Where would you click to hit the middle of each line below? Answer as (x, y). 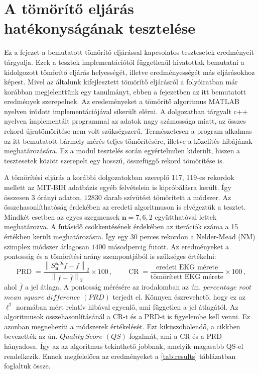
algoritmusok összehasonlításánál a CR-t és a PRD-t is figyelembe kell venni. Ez (127, 316)
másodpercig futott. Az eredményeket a (168, 246)
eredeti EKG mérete (187, 267)
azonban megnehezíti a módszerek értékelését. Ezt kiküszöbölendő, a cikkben (122, 326)
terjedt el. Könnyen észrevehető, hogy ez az (179, 297)
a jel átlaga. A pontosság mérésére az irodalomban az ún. (113, 287)
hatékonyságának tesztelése (100, 28)
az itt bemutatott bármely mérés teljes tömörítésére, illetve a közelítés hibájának (128, 141)
